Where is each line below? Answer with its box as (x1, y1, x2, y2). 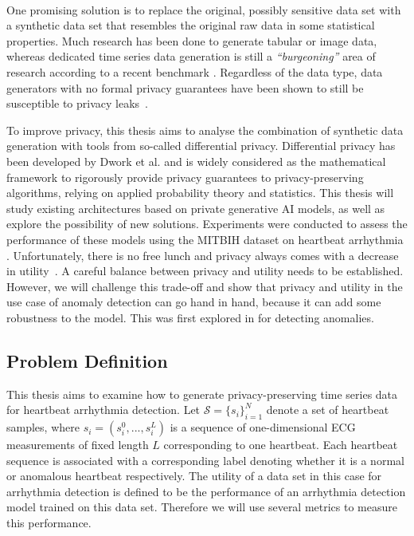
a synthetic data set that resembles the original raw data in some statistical (6, 17, 375, 33)
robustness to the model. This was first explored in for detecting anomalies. (6, 309, 374, 325)
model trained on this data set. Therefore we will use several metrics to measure (6, 499, 398, 515)
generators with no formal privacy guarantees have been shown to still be (6, 79, 364, 96)
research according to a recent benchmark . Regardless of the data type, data (6, 63, 383, 80)
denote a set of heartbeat (266, 401, 389, 418)
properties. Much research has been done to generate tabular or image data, (6, 32, 377, 49)
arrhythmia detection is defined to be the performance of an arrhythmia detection (6, 483, 406, 499)
